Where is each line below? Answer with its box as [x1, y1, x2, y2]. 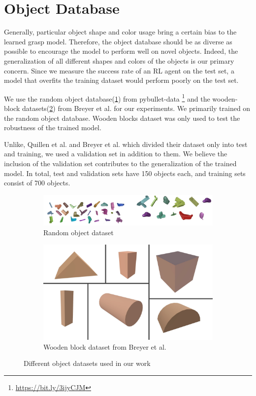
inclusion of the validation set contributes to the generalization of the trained [4, 158, 237, 168]
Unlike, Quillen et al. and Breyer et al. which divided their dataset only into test [4, 139, 248, 149]
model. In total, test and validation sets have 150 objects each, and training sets [4, 168, 246, 178]
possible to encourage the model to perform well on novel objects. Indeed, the [4, 46, 238, 56]
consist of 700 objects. [4, 178, 70, 188]
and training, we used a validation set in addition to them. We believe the [4, 148, 227, 159]
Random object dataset [43, 227, 114, 237]
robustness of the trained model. [4, 122, 101, 133]
